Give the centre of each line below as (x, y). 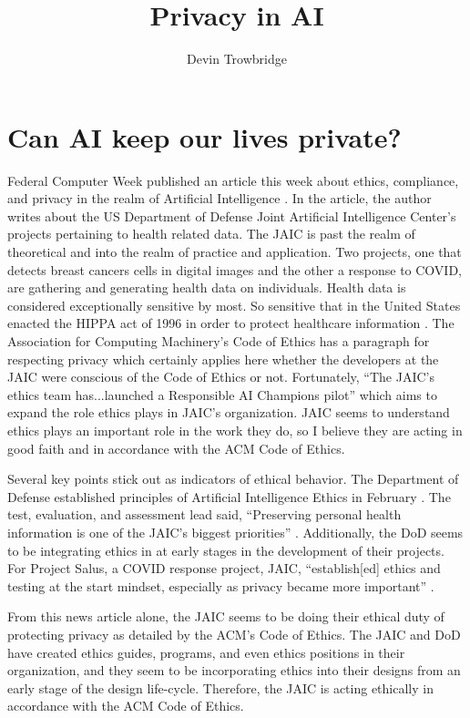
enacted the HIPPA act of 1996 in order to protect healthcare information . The (231, 323)
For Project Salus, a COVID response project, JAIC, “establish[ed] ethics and (224, 568)
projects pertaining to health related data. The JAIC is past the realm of (211, 234)
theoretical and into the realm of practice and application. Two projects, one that (235, 252)
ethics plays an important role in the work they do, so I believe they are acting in (235, 430)
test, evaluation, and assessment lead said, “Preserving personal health (204, 514)
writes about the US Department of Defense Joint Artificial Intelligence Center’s (232, 215)
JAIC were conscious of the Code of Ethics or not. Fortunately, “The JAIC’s (221, 377)
